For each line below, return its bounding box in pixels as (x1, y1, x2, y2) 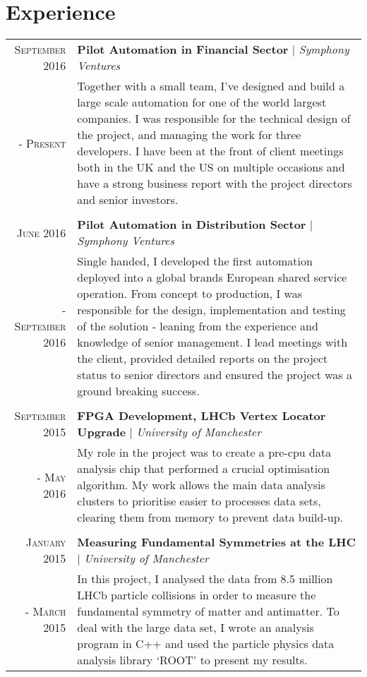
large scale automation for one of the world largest (77, 94, 327, 111)
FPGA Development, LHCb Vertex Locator (77, 407, 326, 424)
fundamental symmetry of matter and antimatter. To (77, 603, 339, 620)
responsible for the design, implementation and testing (77, 301, 346, 318)
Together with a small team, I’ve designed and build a (77, 78, 345, 95)
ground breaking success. (77, 383, 200, 400)
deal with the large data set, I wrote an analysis (77, 619, 314, 636)
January (25, 534, 66, 551)
